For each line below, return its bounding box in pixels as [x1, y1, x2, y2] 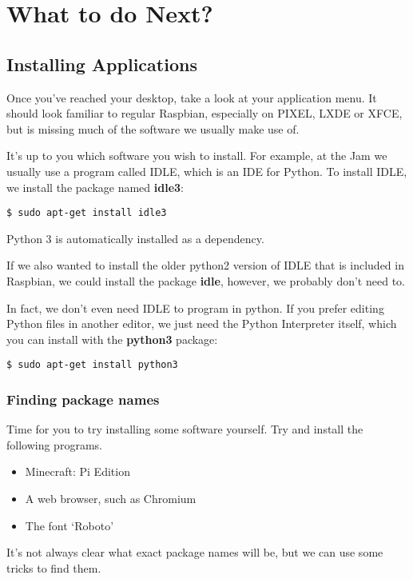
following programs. [6, 436, 102, 453]
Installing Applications [6, 51, 197, 76]
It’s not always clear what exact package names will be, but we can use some [6, 544, 383, 561]
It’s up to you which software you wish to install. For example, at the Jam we [6, 147, 387, 164]
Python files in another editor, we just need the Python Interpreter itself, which [6, 315, 397, 332]
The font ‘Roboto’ [25, 517, 114, 533]
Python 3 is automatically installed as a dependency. [6, 230, 264, 246]
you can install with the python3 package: [6, 330, 218, 347]
